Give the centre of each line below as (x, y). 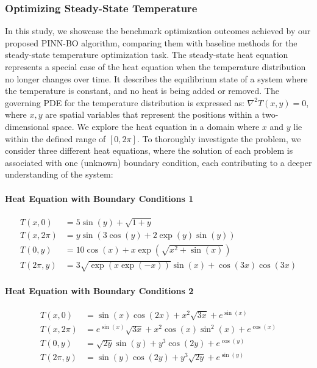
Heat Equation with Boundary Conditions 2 (99, 290)
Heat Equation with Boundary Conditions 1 (99, 198)
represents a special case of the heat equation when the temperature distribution (155, 67)
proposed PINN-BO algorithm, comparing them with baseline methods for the (151, 42)
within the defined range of (55, 138)
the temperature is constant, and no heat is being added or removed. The (142, 91)
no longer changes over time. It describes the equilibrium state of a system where (156, 78)
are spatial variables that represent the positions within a (152, 114)
